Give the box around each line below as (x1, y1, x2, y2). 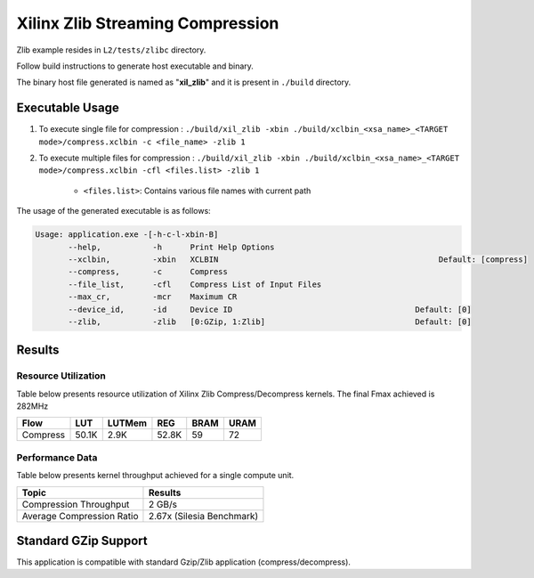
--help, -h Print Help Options (68, 241, 275, 252)
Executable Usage (16, 101, 119, 116)
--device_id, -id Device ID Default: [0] (68, 304, 472, 314)
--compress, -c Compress (68, 267, 229, 277)
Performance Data (16, 451, 98, 463)
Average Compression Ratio (21, 509, 139, 522)
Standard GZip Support (16, 533, 148, 548)
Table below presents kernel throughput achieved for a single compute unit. (16, 470, 295, 481)
